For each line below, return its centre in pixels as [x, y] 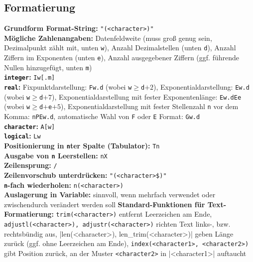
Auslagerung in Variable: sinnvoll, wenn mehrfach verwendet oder [110, 195]
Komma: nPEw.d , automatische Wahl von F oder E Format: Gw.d [102, 116]
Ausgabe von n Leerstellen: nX [56, 155]
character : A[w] [30, 126]
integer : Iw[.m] [30, 77]
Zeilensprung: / [31, 165]
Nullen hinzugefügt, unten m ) [48, 67]
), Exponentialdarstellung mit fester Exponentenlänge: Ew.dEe [147, 96]
